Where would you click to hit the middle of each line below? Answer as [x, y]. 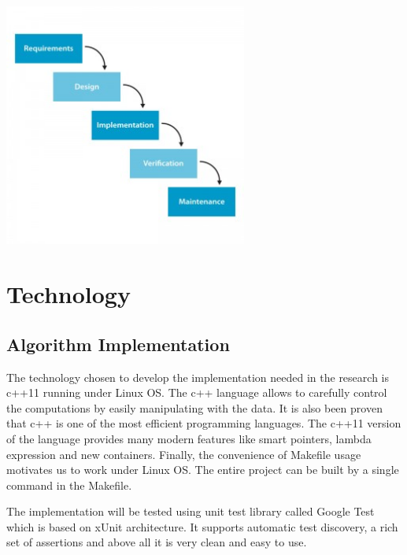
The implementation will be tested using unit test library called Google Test [191, 511]
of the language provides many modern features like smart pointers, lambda [189, 438]
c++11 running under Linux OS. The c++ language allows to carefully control [197, 392]
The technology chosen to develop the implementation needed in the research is [198, 377]
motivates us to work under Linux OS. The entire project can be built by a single [203, 470]
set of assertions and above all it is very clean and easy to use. [157, 542]
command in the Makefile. [69, 485]
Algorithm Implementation [118, 344]
